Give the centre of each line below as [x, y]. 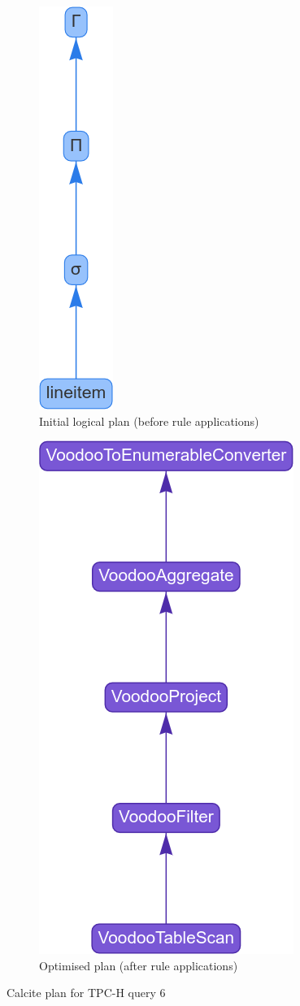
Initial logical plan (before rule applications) [149, 421]
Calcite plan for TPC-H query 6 [86, 993]
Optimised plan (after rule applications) [139, 965]
